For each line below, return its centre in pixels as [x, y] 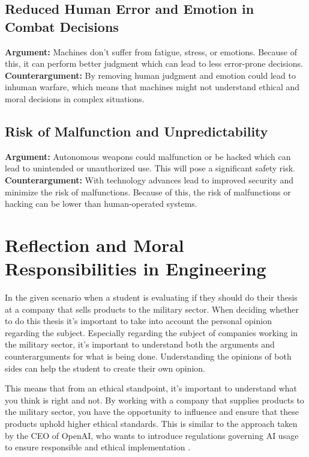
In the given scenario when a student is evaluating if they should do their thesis [151, 297]
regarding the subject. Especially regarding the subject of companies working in [151, 332]
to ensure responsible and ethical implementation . [98, 447]
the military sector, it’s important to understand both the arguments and [140, 344]
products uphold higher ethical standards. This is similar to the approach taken [151, 423]
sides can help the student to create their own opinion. [105, 368]
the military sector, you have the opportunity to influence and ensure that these [152, 412]
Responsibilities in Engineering [136, 268]
